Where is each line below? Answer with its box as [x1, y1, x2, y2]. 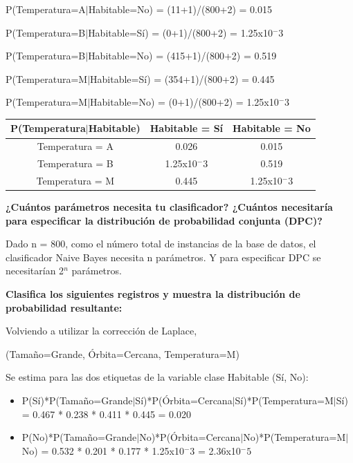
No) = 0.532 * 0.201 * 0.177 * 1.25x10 [21, 443, 184, 457]
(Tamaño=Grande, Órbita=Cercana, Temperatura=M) [6, 346, 239, 361]
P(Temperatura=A [6, 2, 86, 16]
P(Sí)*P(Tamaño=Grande [21, 393, 133, 408]
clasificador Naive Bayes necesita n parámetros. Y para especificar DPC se [6, 249, 321, 264]
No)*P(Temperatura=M [243, 430, 346, 444]
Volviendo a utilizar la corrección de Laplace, [6, 323, 197, 338]
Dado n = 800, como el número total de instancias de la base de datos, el [6, 236, 316, 251]
